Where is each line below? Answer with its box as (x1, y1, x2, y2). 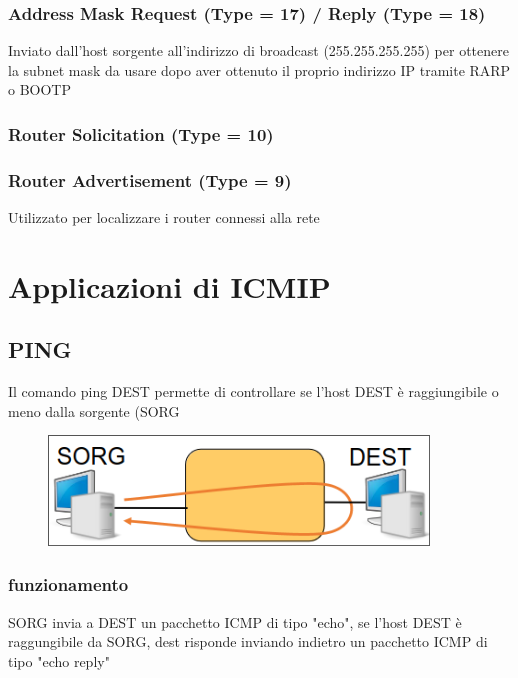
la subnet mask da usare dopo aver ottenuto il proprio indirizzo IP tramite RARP (8, 59, 511, 80)
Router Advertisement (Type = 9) (8, 167, 292, 192)
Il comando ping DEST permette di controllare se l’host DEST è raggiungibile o (8, 381, 499, 402)
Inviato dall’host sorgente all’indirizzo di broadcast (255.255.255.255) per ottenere (8, 40, 509, 61)
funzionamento (8, 572, 129, 597)
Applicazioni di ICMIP (8, 265, 331, 306)
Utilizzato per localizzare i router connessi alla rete (8, 207, 320, 228)
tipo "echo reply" (8, 650, 110, 671)
